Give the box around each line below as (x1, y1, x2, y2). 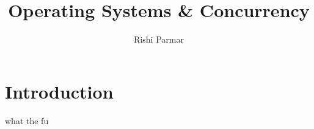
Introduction (5, 78, 114, 103)
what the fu (5, 114, 49, 127)
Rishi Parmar (134, 33, 184, 46)
